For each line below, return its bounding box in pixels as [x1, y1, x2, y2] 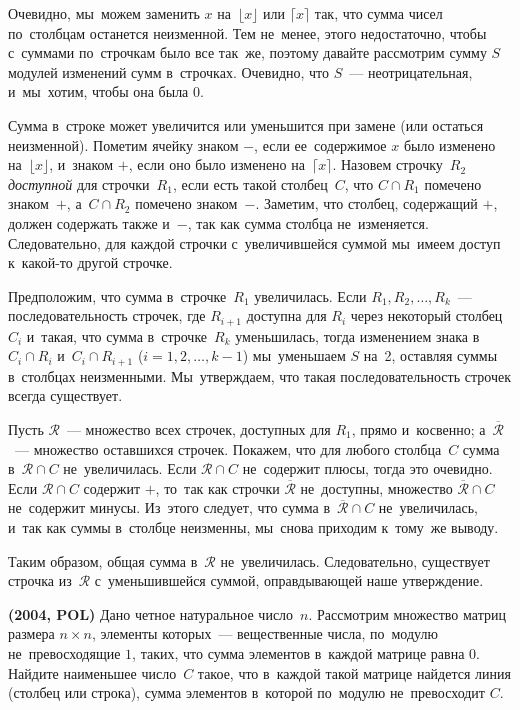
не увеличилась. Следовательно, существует [220, 550, 490, 571]
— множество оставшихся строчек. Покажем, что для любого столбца [14, 438, 442, 459]
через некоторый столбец [350, 305, 503, 326]
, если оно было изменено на [128, 154, 305, 175]
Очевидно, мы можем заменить [8, 3, 200, 23]
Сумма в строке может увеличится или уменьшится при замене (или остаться [8, 114, 484, 135]
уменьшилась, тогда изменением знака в [235, 325, 480, 346]
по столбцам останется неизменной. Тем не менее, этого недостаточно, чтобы [8, 22, 487, 43]
